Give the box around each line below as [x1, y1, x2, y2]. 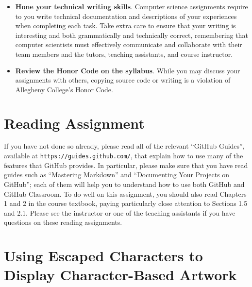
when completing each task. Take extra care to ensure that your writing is [15, 20, 236, 31]
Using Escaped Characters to [4, 246, 203, 266]
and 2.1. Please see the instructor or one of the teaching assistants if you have [4, 207, 235, 218]
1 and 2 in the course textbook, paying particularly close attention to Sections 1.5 [4, 198, 248, 208]
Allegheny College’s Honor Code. [15, 84, 113, 94]
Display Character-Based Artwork [4, 265, 237, 285]
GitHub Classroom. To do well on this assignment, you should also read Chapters [4, 188, 247, 199]
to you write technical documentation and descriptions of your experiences [15, 11, 237, 21]
